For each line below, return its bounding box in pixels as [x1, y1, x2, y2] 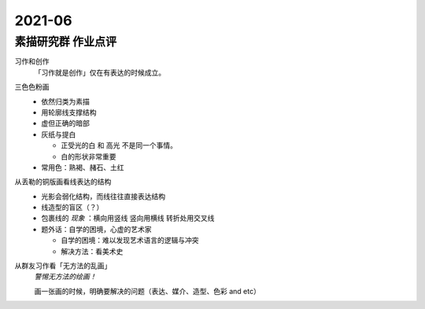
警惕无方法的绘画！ [34, 272, 97, 281]
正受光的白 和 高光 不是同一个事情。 [61, 141, 177, 150]
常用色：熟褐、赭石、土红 [41, 162, 124, 172]
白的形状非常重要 [61, 152, 116, 161]
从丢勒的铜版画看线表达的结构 [14, 177, 112, 186]
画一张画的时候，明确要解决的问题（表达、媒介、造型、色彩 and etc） [34, 286, 261, 296]
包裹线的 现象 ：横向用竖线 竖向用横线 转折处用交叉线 [41, 213, 215, 223]
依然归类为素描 [41, 97, 90, 106]
